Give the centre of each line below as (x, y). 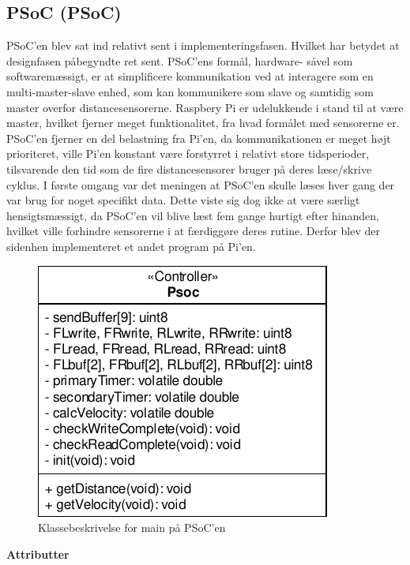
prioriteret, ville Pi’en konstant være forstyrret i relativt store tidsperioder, (188, 153)
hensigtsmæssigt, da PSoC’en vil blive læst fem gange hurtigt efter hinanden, (193, 215)
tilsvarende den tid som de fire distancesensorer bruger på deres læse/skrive (189, 168)
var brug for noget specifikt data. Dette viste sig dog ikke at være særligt (183, 200)
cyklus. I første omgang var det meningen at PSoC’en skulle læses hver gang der (201, 184)
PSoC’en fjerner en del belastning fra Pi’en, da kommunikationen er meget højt (199, 138)
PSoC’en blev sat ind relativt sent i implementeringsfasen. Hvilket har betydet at (203, 45)
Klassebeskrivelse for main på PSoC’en (132, 528)
